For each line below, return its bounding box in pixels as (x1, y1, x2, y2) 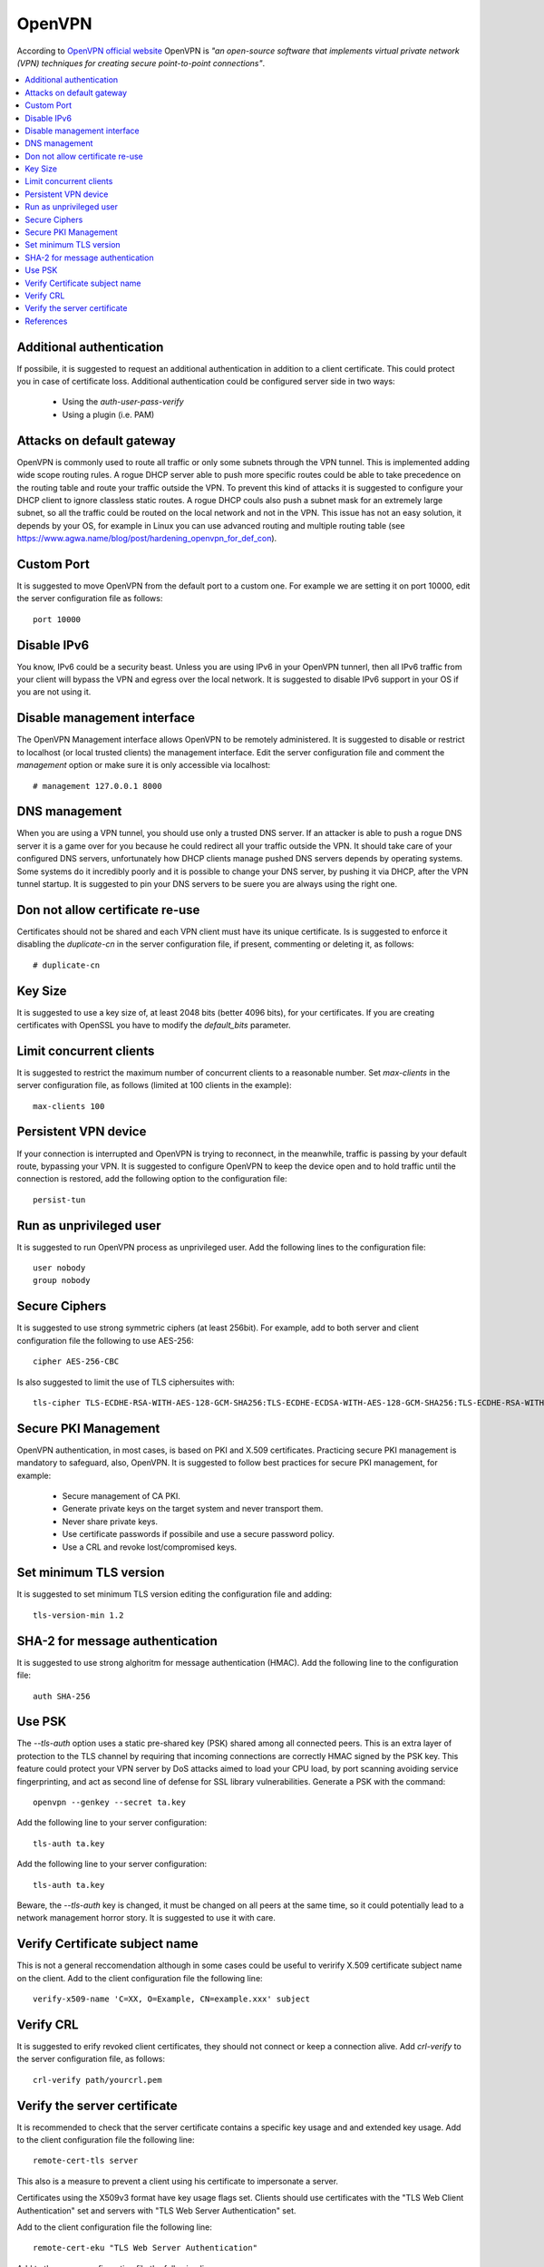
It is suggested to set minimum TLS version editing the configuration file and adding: (16, 1589, 333, 1600)
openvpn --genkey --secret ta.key (33, 1797, 186, 1807)
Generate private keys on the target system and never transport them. (62, 1503, 324, 1514)
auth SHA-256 (33, 1691, 91, 1701)
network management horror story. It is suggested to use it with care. (16, 1912, 276, 1923)
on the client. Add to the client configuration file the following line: (16, 1972, 263, 1983)
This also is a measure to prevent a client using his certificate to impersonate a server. (16, 2175, 339, 2186)
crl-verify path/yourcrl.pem (33, 2075, 162, 2085)
